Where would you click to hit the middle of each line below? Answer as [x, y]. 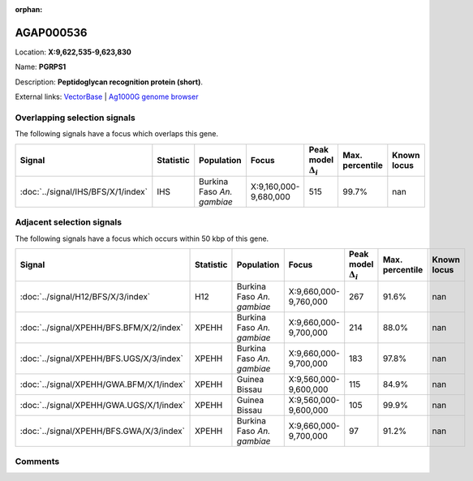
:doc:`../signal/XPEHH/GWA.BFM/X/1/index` [103, 384]
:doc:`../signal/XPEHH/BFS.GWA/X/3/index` [103, 431]
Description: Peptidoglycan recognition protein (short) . [109, 82]
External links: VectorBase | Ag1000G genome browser [107, 97]
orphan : [29, 9]
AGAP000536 [51, 32]
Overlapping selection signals [75, 118]
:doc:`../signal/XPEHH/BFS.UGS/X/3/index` [102, 359]
